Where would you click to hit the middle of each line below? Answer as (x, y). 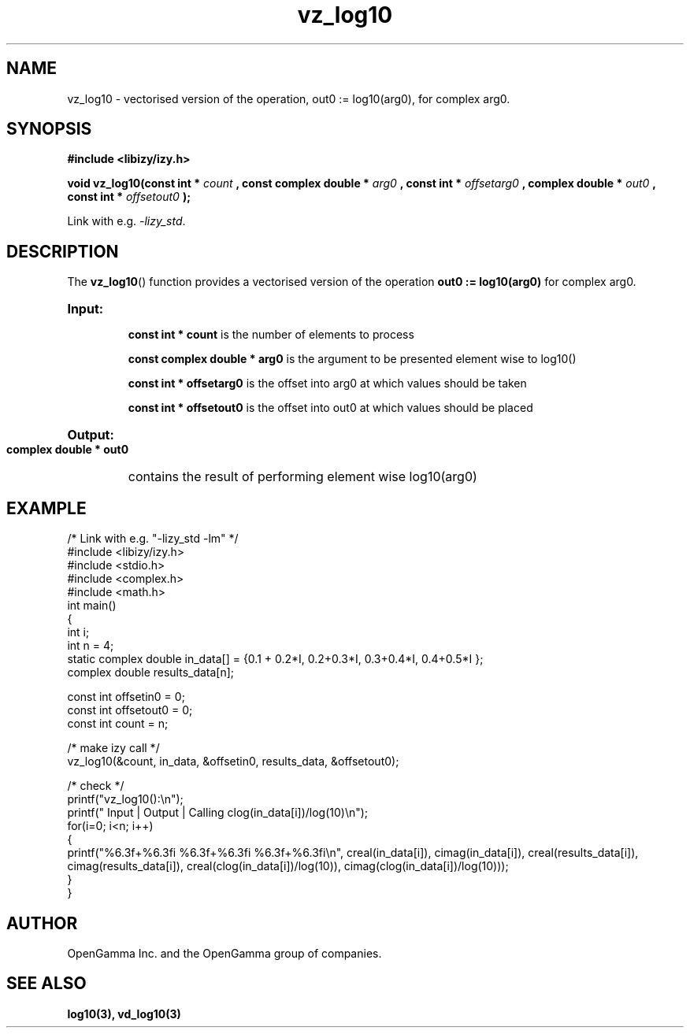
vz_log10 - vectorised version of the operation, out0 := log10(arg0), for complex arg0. (289, 98)
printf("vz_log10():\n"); (125, 799)
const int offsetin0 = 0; (126, 697)
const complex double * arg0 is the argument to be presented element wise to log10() (352, 359)
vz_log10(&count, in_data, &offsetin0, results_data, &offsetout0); (233, 762)
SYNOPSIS (49, 129)
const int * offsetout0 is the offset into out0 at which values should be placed (330, 408)
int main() (92, 606)
